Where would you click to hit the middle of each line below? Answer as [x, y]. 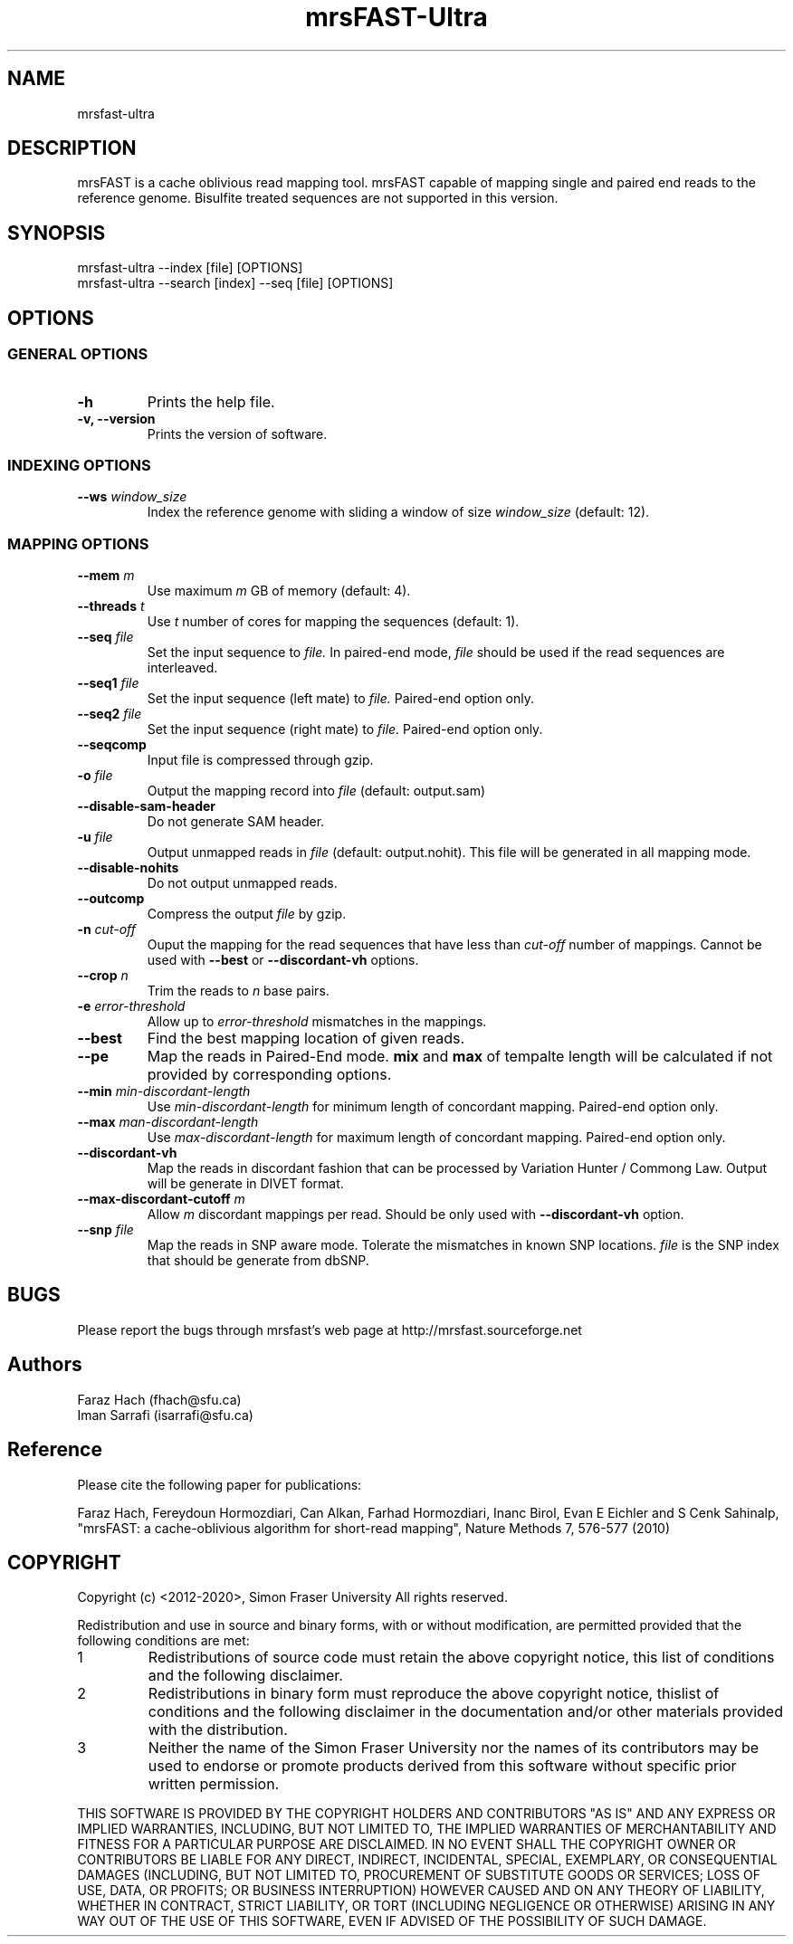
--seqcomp [112, 744]
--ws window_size [132, 497]
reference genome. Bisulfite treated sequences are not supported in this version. [318, 198]
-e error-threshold [131, 1006]
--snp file [105, 1229]
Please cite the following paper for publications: [220, 1484]
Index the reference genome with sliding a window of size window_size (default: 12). [398, 512]
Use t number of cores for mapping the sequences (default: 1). [333, 621]
